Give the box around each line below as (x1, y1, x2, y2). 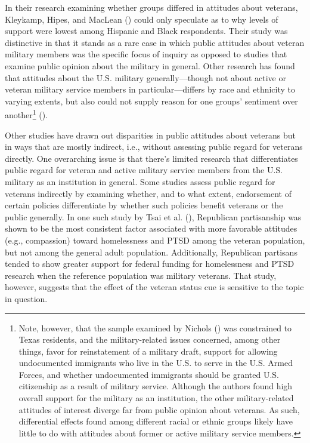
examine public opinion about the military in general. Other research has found (5, 59, 295, 72)
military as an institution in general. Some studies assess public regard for (5, 175, 275, 187)
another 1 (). (5, 107, 48, 121)
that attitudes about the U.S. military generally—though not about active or (5, 71, 286, 84)
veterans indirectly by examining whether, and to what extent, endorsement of (5, 187, 292, 199)
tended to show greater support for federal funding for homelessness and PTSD (5, 257, 294, 270)
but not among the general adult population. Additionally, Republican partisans (5, 245, 297, 258)
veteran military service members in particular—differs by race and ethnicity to (5, 83, 296, 96)
